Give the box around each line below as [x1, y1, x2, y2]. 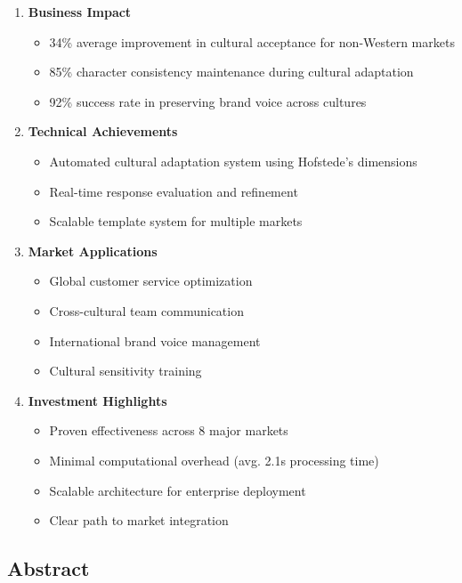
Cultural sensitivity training [49, 361, 202, 380]
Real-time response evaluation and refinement [49, 182, 298, 200]
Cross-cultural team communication [49, 301, 244, 320]
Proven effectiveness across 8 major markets [49, 421, 288, 440]
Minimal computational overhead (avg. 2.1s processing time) [49, 450, 379, 469]
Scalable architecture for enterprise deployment [49, 481, 306, 499]
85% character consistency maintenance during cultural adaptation [49, 62, 414, 81]
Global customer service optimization [49, 271, 253, 290]
